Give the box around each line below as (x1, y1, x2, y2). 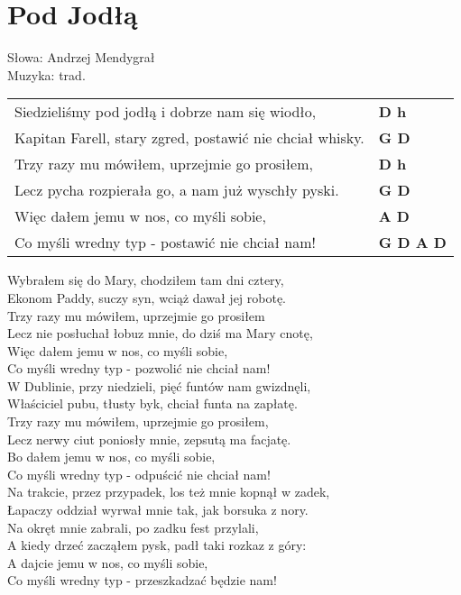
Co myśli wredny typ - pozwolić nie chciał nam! (7, 359, 271, 378)
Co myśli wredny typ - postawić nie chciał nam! (14, 232, 317, 253)
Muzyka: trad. (7, 65, 86, 84)
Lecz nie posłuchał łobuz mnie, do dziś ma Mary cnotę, (7, 324, 313, 343)
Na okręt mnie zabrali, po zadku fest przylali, (7, 517, 259, 536)
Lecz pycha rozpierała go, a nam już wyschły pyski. (14, 179, 339, 201)
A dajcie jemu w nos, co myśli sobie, (7, 553, 208, 572)
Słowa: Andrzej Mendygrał (7, 48, 155, 67)
